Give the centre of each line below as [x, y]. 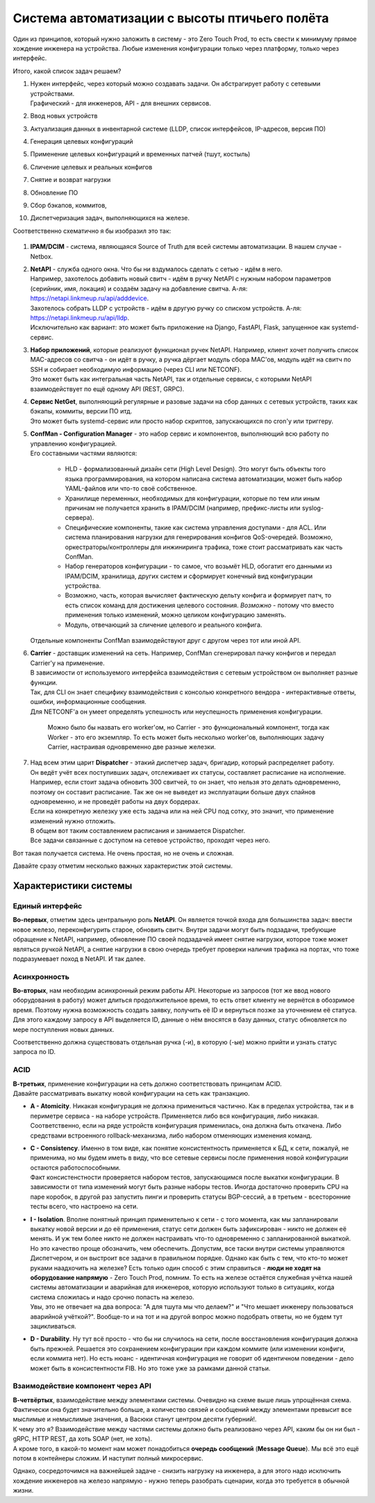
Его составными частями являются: [84, 453]
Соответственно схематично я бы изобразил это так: [92, 231]
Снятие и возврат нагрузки [70, 180]
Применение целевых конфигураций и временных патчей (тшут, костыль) [140, 154]
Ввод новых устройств [64, 116]
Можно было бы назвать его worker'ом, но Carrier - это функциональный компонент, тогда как [189, 728]
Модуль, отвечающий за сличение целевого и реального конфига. [164, 625]
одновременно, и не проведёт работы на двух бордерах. [115, 801]
